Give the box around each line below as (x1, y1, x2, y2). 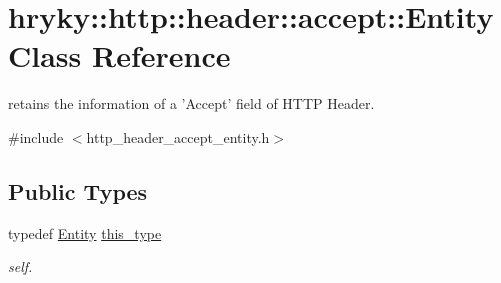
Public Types (8, 175, 148, 206)
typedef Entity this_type (8, 222, 162, 243)
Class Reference (8, 35, 231, 76)
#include (8, 126, 64, 147)
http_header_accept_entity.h (86, 126, 270, 147)
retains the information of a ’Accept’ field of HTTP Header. (8, 93, 375, 114)
